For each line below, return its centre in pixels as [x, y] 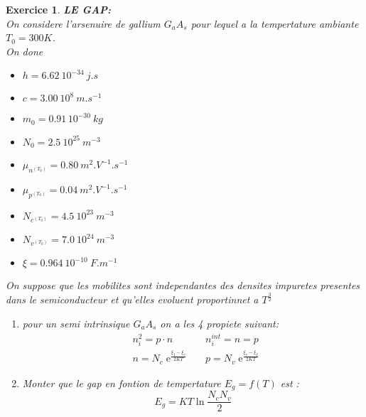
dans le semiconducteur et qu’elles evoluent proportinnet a [132, 299]
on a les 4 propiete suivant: [219, 323]
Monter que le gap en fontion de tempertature [122, 383]
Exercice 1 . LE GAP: [59, 9]
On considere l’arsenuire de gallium [83, 23]
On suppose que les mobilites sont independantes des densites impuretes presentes [183, 285]
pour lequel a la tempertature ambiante [275, 23]
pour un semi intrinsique [76, 323]
